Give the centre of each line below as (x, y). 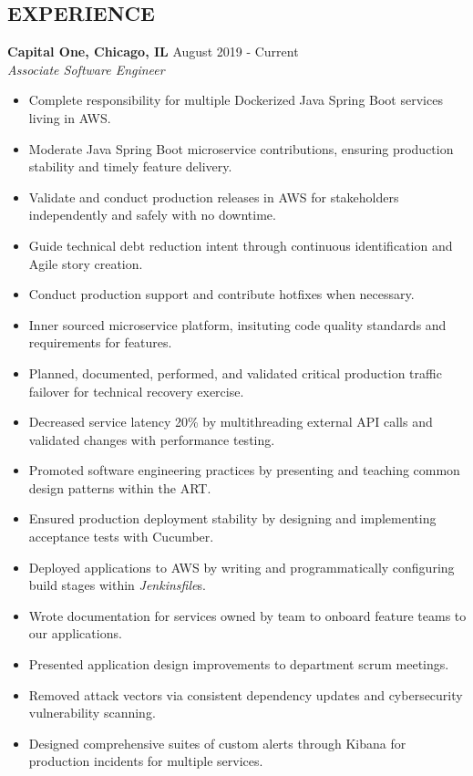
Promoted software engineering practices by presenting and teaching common (244, 470)
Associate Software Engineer (86, 69)
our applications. (75, 633)
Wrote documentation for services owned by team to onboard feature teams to (247, 615)
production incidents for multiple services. (146, 761)
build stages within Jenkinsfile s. (117, 585)
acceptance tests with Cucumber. (121, 537)
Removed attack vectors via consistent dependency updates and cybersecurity (246, 694)
